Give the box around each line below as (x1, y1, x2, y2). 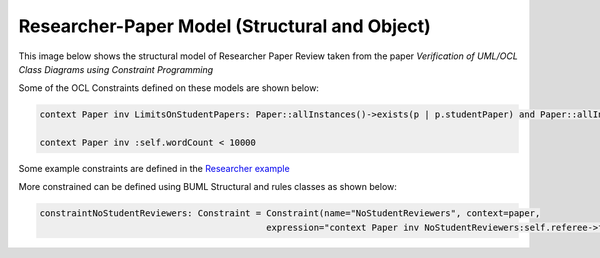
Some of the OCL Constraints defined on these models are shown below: (18, 82, 320, 94)
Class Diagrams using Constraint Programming (18, 63, 214, 75)
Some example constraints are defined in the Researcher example (18, 163, 290, 175)
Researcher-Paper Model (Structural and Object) (18, 15, 431, 37)
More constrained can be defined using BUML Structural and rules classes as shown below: (18, 181, 397, 193)
